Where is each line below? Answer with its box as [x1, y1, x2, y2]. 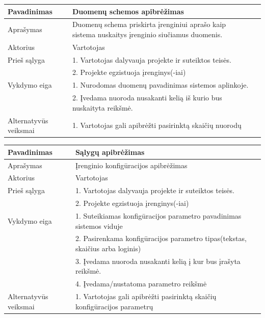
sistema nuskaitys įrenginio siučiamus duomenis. [72, 29, 223, 39]
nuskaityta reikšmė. [72, 102, 133, 113]
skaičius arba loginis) [75, 243, 141, 254]
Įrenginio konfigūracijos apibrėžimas [75, 160, 188, 170]
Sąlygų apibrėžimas [75, 146, 145, 157]
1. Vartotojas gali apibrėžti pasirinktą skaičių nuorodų [72, 120, 242, 130]
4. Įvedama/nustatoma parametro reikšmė [75, 278, 207, 289]
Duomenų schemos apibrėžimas [72, 6, 184, 16]
